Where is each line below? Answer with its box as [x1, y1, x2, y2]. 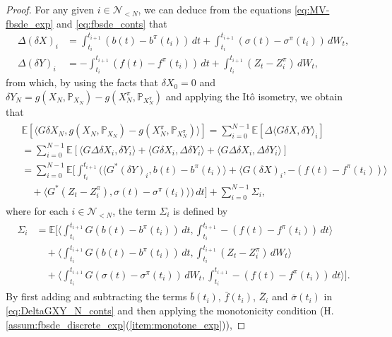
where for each [6, 203, 69, 218]
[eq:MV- [294, 2, 330, 16]
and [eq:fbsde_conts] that [57, 16, 167, 30]
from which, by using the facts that [6, 75, 159, 90]
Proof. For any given [6, 2, 95, 16]
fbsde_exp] [6, 16, 54, 30]
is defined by [173, 203, 228, 218]
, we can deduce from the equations [138, 2, 292, 16]
